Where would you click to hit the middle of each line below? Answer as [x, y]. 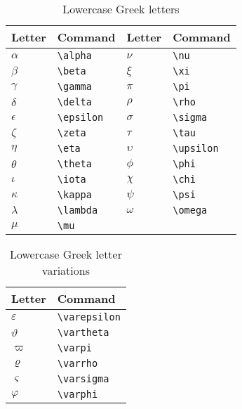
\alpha [74, 56]
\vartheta [83, 332]
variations [66, 270]
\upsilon [196, 148]
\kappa [74, 195]
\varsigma [83, 379]
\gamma [74, 86]
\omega [190, 210]
